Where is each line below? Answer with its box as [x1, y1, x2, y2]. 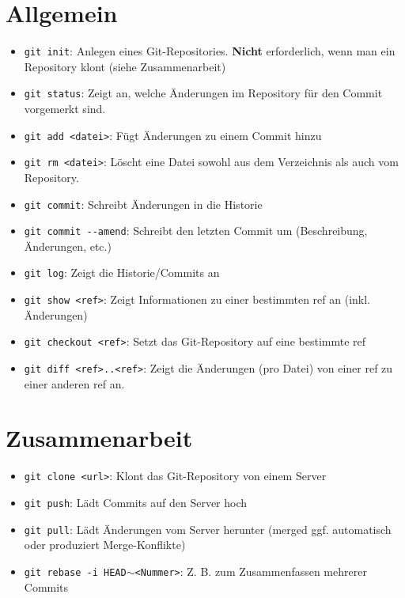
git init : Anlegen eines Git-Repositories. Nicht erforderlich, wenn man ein [24, 43, 396, 59]
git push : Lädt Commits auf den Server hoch [24, 494, 248, 511]
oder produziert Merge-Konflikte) [24, 536, 186, 553]
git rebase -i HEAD [24, 566, 127, 578]
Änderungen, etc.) [24, 237, 112, 254]
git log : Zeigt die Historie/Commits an [24, 264, 220, 281]
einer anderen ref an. [24, 375, 125, 392]
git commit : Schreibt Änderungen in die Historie [24, 195, 263, 212]
